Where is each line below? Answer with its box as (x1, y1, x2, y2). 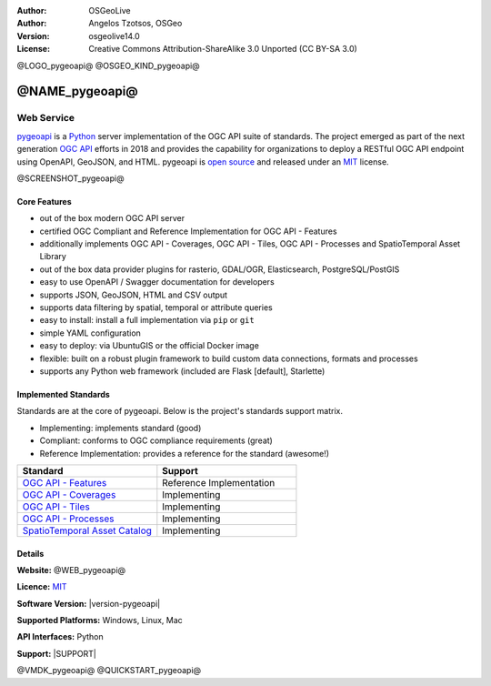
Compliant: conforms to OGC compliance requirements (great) (39, 435, 273, 446)
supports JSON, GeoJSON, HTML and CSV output (39, 289, 227, 300)
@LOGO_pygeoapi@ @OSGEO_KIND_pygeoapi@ (16, 60, 200, 71)
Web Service (16, 112, 75, 125)
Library (39, 251, 67, 262)
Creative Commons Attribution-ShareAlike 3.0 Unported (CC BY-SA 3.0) (88, 44, 358, 55)
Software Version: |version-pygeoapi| (16, 598, 161, 609)
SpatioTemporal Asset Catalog (22, 524, 152, 537)
